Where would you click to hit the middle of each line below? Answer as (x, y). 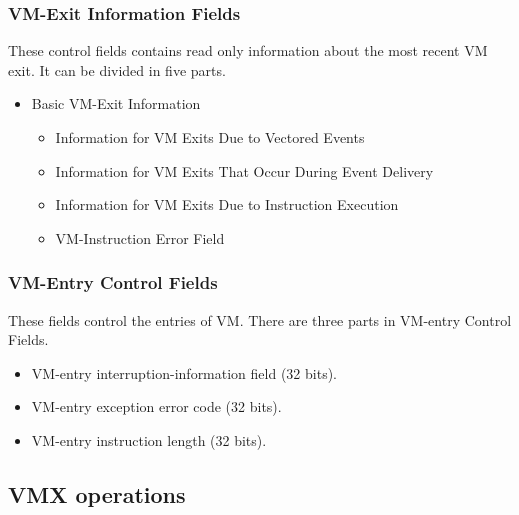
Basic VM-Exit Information (116, 103)
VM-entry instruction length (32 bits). (149, 439)
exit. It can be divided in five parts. (117, 69)
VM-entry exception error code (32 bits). (156, 406)
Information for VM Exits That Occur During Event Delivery (244, 170)
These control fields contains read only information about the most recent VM (248, 50)
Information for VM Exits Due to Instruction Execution (227, 204)
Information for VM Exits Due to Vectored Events (210, 137)
